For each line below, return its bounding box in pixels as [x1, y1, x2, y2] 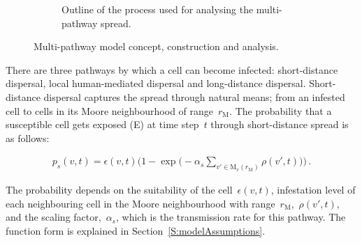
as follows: [6, 130, 50, 145]
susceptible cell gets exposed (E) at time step [6, 117, 199, 132]
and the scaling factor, [6, 210, 101, 224]
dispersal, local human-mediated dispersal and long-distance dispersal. [6, 76, 306, 91]
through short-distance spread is [210, 117, 349, 132]
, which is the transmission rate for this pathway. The [116, 210, 346, 224]
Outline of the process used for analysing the [61, 2, 254, 16]
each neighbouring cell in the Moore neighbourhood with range [6, 196, 275, 210]
